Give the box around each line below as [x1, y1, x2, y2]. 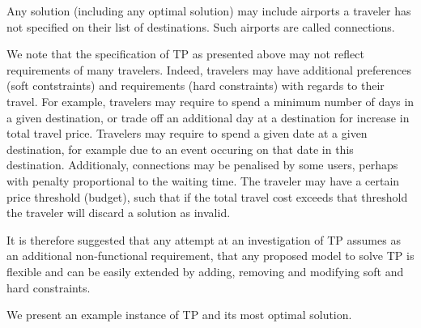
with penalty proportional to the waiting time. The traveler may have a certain [6, 172, 400, 189]
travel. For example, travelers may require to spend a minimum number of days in [6, 92, 415, 109]
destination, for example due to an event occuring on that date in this [6, 140, 354, 157]
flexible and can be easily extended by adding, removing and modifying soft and [6, 262, 404, 279]
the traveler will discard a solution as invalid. [6, 204, 231, 221]
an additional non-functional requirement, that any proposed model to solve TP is [6, 247, 415, 264]
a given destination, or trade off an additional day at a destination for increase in [6, 109, 410, 126]
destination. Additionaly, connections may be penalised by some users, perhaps [6, 156, 398, 173]
